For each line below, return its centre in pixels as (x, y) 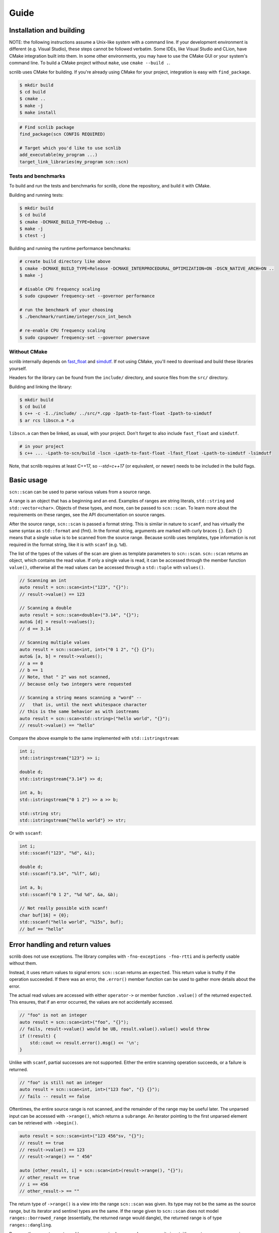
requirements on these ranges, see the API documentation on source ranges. (87, 515)
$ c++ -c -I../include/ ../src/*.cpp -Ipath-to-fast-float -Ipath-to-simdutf (116, 414)
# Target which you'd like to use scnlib (70, 148)
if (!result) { (38, 1036)
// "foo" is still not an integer (61, 1082)
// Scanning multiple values (55, 643)
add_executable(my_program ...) (59, 155)
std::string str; (40, 813)
